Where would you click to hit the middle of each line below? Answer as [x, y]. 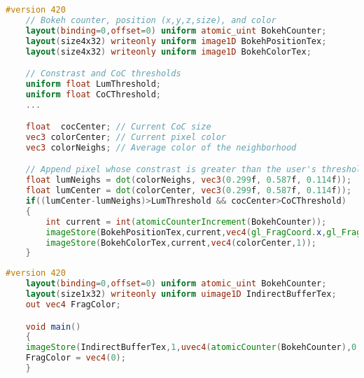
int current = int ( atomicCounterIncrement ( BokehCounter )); [186, 222]
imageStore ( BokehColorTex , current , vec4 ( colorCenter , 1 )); [181, 243]
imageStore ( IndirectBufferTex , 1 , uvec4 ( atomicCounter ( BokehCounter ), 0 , [194, 348]
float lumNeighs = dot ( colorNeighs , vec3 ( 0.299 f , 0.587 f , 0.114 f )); [189, 180]
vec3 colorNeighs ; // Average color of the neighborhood [161, 147]
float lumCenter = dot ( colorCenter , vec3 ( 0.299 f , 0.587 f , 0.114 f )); [189, 191]
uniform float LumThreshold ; [93, 84]
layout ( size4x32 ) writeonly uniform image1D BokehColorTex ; [168, 51]
